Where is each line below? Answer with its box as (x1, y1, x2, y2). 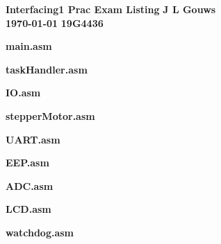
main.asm (6, 39, 52, 53)
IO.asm (6, 85, 41, 100)
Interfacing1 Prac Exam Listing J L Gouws (6, 2, 216, 16)
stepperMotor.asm (6, 108, 95, 123)
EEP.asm (6, 155, 49, 170)
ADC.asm (6, 178, 54, 193)
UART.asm (6, 132, 60, 146)
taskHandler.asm (6, 62, 88, 76)
